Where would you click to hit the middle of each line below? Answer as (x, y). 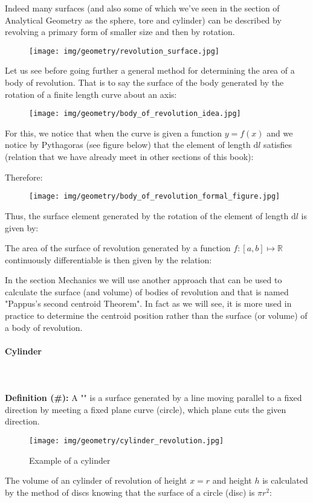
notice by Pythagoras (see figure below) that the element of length (128, 145)
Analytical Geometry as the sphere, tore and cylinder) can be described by (143, 20)
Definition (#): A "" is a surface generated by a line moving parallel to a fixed (153, 398)
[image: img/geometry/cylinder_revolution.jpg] (127, 441)
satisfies (278, 145)
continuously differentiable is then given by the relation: (108, 259)
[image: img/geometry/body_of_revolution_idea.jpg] (135, 114)
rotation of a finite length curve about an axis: (91, 94)
